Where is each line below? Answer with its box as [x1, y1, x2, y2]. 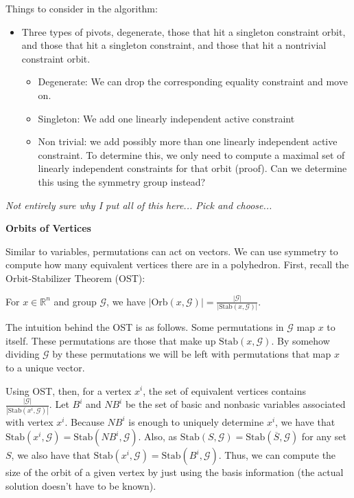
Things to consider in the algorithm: [5, 1, 158, 15]
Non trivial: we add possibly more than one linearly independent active [38, 134, 338, 149]
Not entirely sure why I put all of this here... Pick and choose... [5, 197, 272, 212]
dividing [5, 347, 40, 361]
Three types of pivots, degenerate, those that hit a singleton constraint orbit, [21, 24, 346, 39]
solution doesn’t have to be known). [5, 478, 156, 492]
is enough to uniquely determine [128, 414, 264, 429]
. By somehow [271, 333, 330, 347]
